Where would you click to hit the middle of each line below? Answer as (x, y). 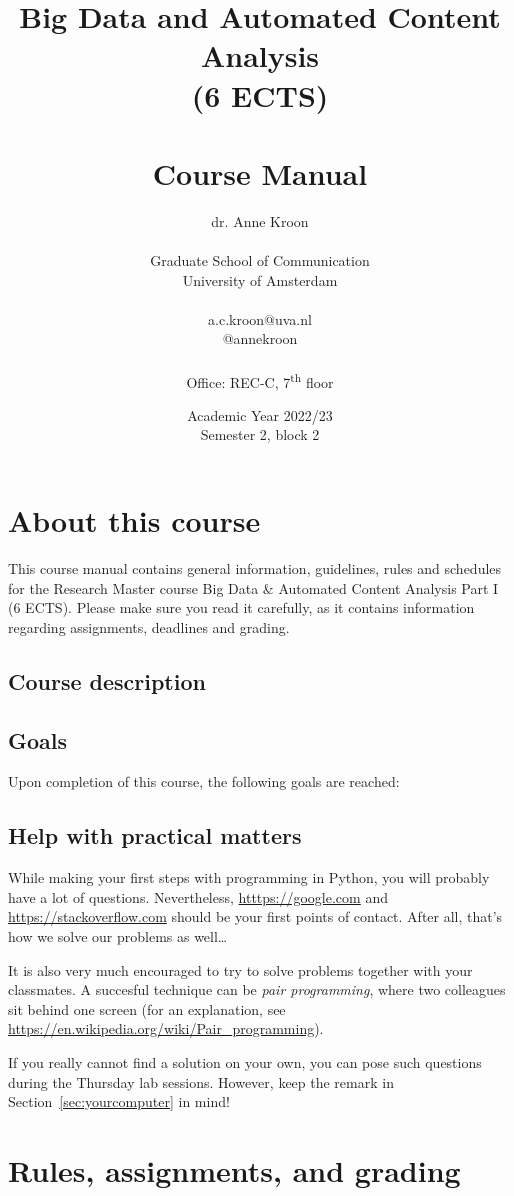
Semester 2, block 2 (260, 434)
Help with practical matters (155, 835)
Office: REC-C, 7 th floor (260, 380)
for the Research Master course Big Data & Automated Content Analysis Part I (253, 587)
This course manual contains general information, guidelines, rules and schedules (255, 568)
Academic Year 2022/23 (260, 414)
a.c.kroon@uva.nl (260, 318)
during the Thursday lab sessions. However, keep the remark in (201, 1081)
